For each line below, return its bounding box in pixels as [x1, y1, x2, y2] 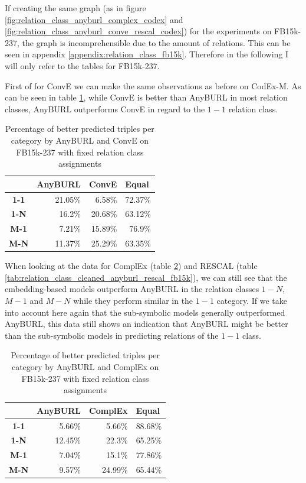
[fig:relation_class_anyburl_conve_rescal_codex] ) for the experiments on [5, 25, 272, 37]
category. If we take [216, 294, 287, 306]
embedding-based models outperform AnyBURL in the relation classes [5, 283, 259, 295]
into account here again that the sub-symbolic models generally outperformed [5, 306, 285, 318]
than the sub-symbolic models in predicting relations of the [5, 329, 219, 341]
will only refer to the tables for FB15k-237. [5, 59, 160, 72]
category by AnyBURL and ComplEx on [11, 360, 159, 372]
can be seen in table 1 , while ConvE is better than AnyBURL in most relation [5, 91, 288, 103]
